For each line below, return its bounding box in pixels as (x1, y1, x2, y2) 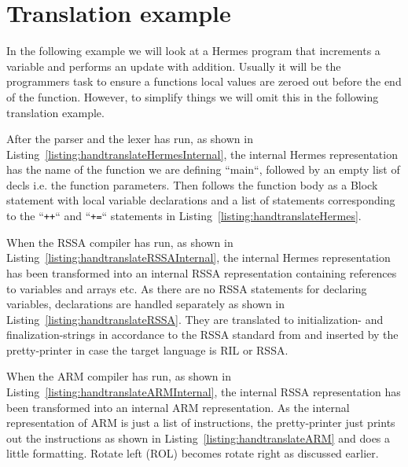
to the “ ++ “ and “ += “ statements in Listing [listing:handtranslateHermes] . (6, 208, 362, 224)
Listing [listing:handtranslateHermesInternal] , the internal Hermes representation (6, 145, 398, 162)
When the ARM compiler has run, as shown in (6, 368, 231, 384)
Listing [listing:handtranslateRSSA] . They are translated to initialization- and (6, 311, 384, 327)
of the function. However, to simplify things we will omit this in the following (6, 88, 379, 105)
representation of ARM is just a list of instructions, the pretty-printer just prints (6, 414, 395, 431)
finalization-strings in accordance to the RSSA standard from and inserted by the (6, 326, 399, 343)
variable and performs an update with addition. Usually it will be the (6, 57, 341, 74)
